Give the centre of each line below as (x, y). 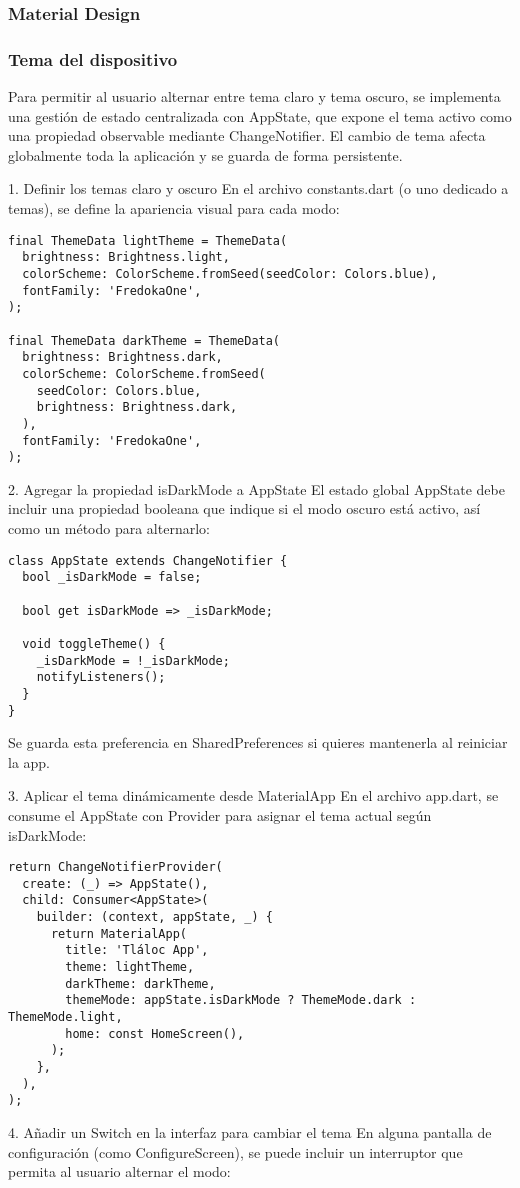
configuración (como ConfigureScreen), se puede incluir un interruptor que (235, 1151)
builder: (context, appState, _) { (154, 917)
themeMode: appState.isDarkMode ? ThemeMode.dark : (241, 1000)
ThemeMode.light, (65, 1017)
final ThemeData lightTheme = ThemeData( (148, 240)
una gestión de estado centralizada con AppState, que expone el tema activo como (260, 115)
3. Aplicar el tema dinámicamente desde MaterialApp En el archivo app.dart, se (253, 795)
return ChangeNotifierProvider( (115, 867)
